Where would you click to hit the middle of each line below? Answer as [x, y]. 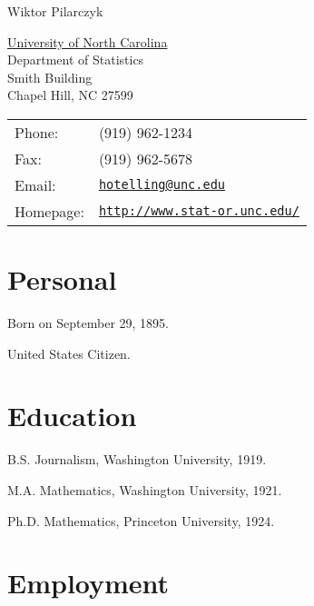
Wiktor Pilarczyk [55, 11]
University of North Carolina [88, 41]
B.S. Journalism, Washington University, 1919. [137, 459]
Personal [62, 279]
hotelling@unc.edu [162, 185]
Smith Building [50, 77]
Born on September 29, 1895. [88, 323]
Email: [35, 184]
